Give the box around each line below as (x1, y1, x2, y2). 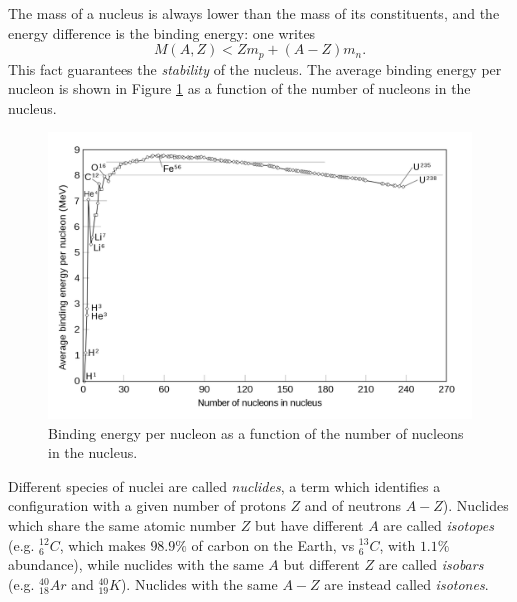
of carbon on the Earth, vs (191, 534, 355, 555)
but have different (254, 514, 364, 535)
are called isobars (378, 554, 484, 575)
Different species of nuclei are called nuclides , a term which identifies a (8, 475, 441, 496)
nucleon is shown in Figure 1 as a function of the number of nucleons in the (8, 78, 471, 99)
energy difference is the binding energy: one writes (8, 22, 316, 43)
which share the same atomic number (8, 514, 237, 535)
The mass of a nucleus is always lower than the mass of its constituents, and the (8, 3, 500, 23)
